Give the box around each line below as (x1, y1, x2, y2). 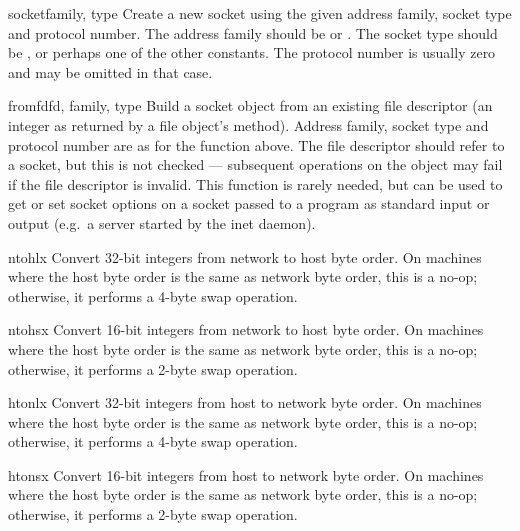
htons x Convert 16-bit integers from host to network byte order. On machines (8, 464, 484, 485)
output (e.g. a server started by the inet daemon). (8, 212, 316, 233)
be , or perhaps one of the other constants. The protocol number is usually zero (8, 42, 496, 63)
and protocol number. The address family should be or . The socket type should (8, 22, 498, 43)
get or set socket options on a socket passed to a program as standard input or (8, 193, 490, 214)
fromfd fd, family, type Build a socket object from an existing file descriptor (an (8, 95, 493, 116)
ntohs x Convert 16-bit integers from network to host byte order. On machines (8, 319, 484, 340)
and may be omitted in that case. (8, 61, 213, 82)
